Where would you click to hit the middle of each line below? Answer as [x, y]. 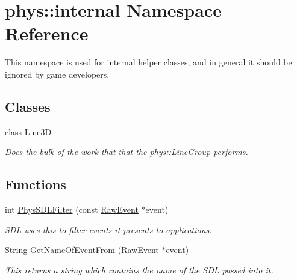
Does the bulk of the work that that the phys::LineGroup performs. [127, 152]
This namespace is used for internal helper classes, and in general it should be [148, 62]
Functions [36, 184]
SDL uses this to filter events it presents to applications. [108, 229]
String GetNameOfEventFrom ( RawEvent [82, 250]
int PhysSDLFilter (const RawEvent [72, 209]
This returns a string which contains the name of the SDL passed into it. [139, 269]
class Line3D [28, 131]
